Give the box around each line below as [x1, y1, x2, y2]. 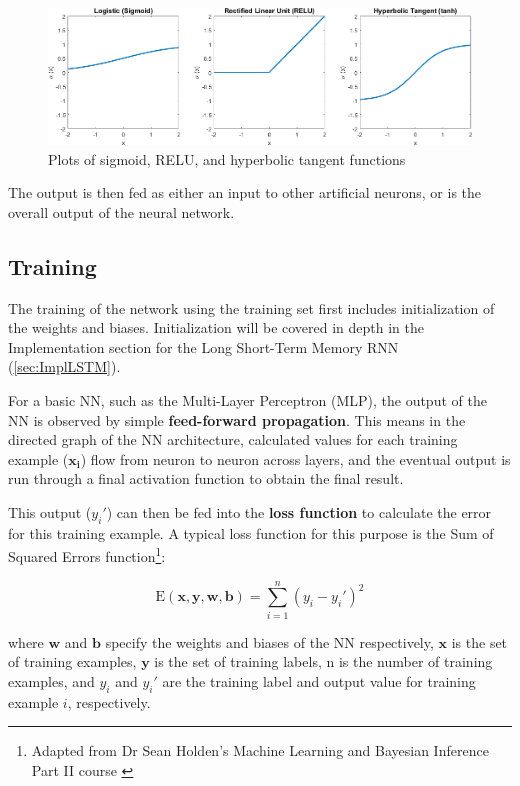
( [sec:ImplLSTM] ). [8, 356, 121, 377]
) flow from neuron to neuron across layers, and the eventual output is [80, 448, 511, 469]
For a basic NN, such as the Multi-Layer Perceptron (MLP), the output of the [8, 390, 487, 411]
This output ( [8, 502, 92, 523]
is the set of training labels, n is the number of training [154, 651, 493, 672]
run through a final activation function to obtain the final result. [8, 468, 404, 489]
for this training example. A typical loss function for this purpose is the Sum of [8, 522, 494, 543]
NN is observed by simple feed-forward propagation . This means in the [8, 409, 466, 430]
